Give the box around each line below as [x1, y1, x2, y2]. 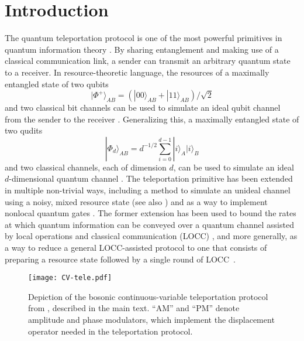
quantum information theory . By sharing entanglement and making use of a [5, 43, 279, 55]
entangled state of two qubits [5, 77, 109, 90]
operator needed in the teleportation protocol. [28, 325, 193, 337]
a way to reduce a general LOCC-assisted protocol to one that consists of [5, 241, 267, 254]
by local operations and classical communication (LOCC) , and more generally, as [5, 230, 298, 242]
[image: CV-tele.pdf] [28, 274, 112, 282]
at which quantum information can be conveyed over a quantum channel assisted [5, 218, 294, 230]
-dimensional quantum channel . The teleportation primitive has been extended [9, 172, 293, 185]
